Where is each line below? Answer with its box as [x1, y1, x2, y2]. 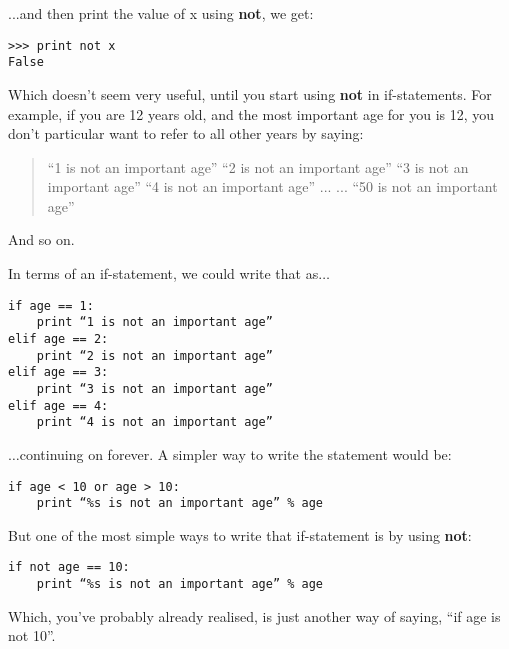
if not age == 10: [8, 560, 130, 575]
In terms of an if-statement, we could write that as [8, 263, 319, 284]
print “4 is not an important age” [36, 415, 273, 430]
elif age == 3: [8, 365, 109, 380]
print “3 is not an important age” [36, 381, 273, 396]
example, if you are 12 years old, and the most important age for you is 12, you [8, 103, 495, 124]
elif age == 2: [8, 331, 109, 346]
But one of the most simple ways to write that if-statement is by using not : [8, 524, 472, 545]
